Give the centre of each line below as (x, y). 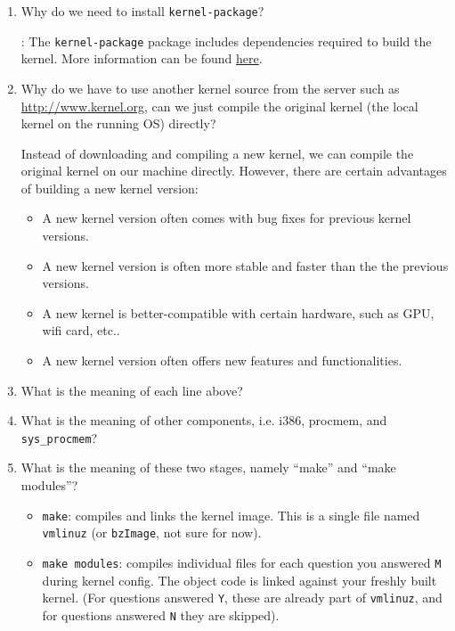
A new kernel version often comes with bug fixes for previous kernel (227, 218)
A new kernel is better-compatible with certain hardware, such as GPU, (238, 312)
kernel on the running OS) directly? (118, 123)
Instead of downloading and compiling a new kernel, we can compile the (217, 153)
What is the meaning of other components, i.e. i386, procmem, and (204, 420)
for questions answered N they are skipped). (161, 615)
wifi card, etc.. (81, 330)
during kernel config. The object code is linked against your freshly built (240, 580)
